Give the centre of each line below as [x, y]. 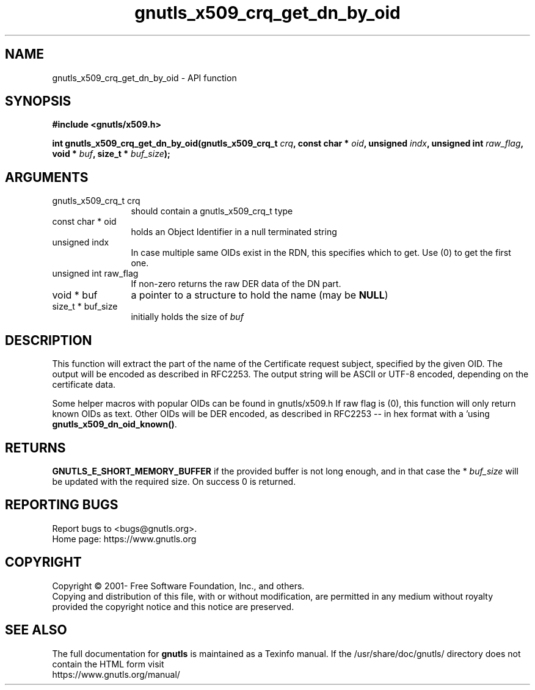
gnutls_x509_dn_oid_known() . [115, 424]
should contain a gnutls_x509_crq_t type [212, 211]
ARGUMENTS [47, 177]
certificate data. [84, 385]
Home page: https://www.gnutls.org [124, 539]
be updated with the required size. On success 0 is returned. [174, 481]
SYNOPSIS [38, 101]
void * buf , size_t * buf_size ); [111, 154]
